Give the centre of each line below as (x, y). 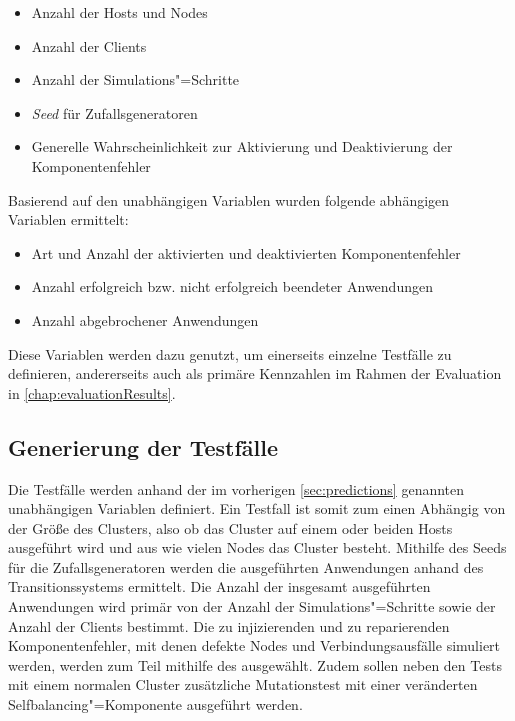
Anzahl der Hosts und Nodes (119, 12)
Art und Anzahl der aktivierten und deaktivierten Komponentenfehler (246, 252)
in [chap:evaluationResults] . (92, 392)
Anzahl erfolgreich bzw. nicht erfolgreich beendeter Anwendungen (232, 286)
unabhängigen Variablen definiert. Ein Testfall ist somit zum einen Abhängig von (257, 508)
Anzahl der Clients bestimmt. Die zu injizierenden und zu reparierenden (229, 625)
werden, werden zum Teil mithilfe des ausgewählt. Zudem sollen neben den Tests (255, 664)
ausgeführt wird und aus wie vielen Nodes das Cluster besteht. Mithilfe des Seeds (257, 547)
